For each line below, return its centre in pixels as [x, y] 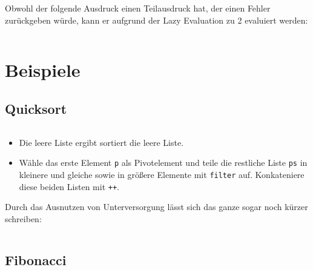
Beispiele [43, 70]
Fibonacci [36, 259]
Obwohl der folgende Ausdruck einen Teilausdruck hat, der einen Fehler [138, 8]
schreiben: [23, 218]
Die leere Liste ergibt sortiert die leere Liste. [101, 142]
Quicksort [36, 108]
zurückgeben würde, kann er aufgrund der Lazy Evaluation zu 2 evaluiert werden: [156, 20]
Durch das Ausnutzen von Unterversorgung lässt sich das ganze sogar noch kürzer [156, 207]
